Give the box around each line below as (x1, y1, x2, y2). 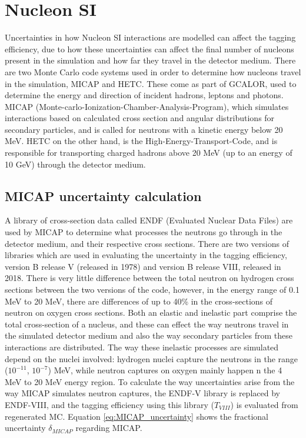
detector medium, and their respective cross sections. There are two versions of (5, 237, 289, 249)
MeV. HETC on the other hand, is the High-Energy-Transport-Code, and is (5, 135, 278, 147)
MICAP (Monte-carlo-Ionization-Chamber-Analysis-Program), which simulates (5, 100, 289, 112)
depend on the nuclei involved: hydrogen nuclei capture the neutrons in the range (5, 352, 298, 365)
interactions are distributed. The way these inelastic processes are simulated (5, 340, 279, 353)
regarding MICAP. (75, 422, 142, 434)
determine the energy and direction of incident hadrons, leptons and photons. (5, 89, 284, 101)
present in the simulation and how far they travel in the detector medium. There (5, 54, 296, 66)
